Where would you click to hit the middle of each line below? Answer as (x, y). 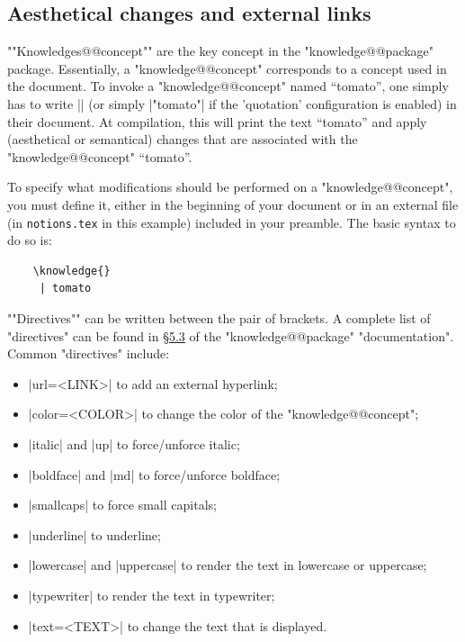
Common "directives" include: (89, 353)
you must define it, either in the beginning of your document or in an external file (233, 204)
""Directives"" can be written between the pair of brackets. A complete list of (219, 317)
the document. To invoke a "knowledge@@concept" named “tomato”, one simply (228, 86)
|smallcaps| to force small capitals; (122, 505)
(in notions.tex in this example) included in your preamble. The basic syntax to (232, 222)
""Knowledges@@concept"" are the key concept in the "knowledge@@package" (221, 51)
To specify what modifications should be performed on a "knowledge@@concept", (230, 187)
